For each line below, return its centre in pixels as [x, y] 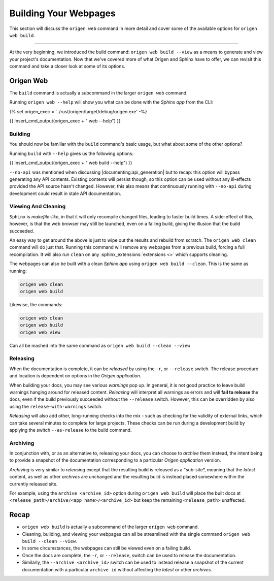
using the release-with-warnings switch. [56, 406]
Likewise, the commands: [36, 304]
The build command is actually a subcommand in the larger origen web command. [98, 93]
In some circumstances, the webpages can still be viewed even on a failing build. [107, 548]
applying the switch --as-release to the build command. [71, 430]
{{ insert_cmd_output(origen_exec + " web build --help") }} [71, 163]
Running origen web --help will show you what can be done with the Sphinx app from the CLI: [111, 102]
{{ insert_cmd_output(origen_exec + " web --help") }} [65, 121]
